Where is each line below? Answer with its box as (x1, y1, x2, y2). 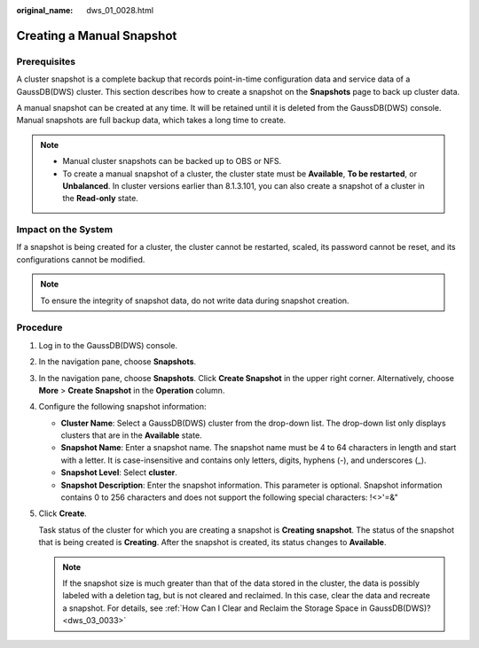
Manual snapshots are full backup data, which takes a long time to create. (16, 115, 287, 126)
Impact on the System (16, 223, 114, 236)
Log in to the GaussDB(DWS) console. (38, 340, 177, 350)
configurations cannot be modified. (16, 254, 145, 265)
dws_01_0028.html (86, 5, 154, 15)
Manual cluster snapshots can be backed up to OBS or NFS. (62, 156, 282, 167)
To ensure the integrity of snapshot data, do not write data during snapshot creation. (40, 295, 349, 306)
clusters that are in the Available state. (60, 430, 203, 441)
